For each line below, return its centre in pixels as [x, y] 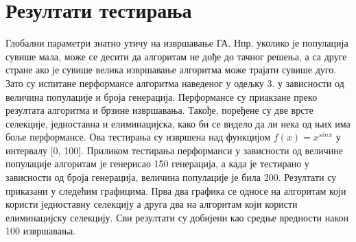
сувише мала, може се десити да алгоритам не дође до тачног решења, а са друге [176, 56]
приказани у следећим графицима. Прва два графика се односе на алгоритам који [176, 190]
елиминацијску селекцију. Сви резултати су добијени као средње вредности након [177, 217]
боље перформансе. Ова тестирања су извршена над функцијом [138, 137]
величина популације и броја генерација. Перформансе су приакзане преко [162, 96]
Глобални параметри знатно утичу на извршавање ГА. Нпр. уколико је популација [177, 43]
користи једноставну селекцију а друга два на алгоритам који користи [152, 204]
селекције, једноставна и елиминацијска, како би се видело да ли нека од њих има [178, 123]
